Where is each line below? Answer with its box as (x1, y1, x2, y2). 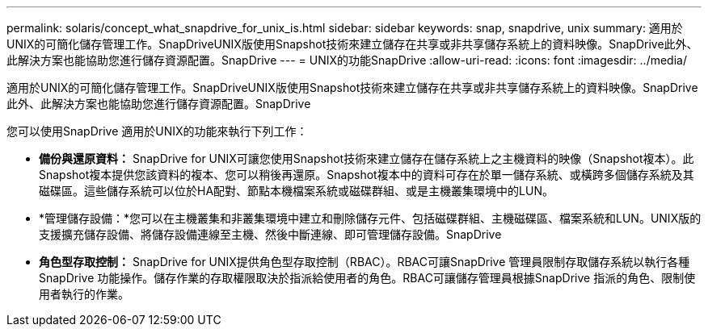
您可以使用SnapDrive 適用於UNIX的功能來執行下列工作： (6, 124, 308, 138)
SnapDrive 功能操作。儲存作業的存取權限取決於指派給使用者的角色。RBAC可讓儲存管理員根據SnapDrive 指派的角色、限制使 (39, 271, 696, 285)
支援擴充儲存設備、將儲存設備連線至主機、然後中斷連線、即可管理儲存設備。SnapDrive (39, 227, 502, 241)
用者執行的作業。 (39, 287, 129, 301)
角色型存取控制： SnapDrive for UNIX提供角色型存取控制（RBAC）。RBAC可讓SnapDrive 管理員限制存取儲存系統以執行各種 (39, 255, 690, 268)
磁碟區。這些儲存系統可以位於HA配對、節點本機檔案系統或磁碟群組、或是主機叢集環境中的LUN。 (39, 184, 554, 198)
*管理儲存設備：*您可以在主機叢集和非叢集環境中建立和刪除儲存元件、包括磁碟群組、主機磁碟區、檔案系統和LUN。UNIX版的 (39, 211, 702, 225)
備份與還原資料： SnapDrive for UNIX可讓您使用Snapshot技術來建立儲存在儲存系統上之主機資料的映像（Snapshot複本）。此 (39, 152, 694, 165)
